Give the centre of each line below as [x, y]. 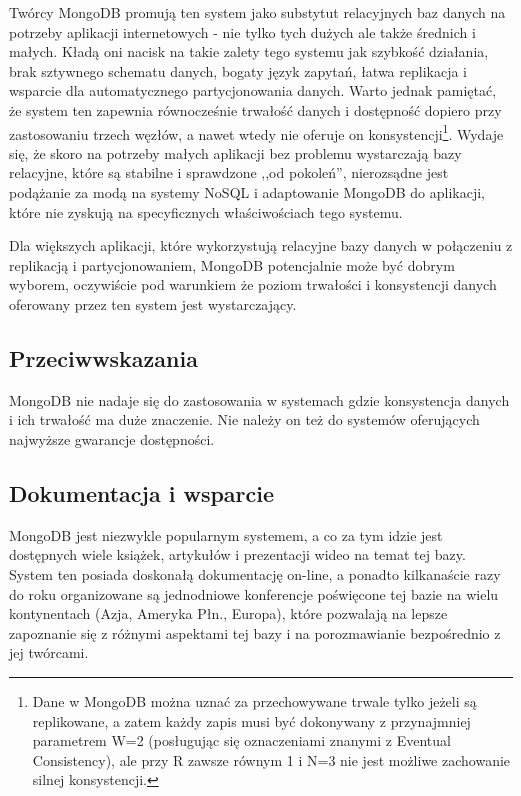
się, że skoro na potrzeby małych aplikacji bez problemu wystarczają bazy [235, 152]
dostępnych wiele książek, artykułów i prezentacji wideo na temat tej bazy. [237, 554]
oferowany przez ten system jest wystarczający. [153, 303]
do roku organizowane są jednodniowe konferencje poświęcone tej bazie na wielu [254, 593]
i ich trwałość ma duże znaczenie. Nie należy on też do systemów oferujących [244, 419]
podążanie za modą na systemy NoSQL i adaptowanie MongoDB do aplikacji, [247, 192]
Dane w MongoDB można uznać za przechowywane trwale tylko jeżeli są [254, 700]
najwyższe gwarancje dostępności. [112, 438]
